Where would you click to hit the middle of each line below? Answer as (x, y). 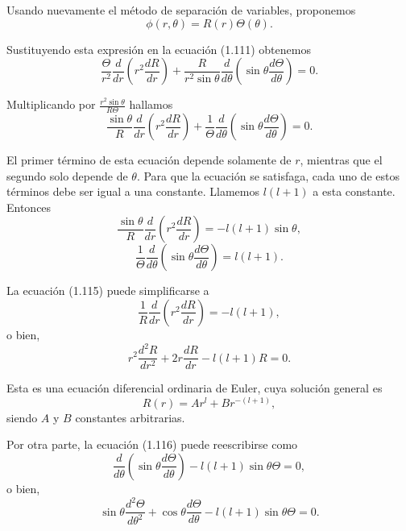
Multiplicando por (51, 104)
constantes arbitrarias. (130, 417)
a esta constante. (354, 191)
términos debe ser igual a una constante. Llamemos (133, 191)
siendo (22, 417)
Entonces (29, 207)
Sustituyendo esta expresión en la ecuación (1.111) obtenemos (159, 49)
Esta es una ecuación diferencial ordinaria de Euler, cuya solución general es (195, 388)
